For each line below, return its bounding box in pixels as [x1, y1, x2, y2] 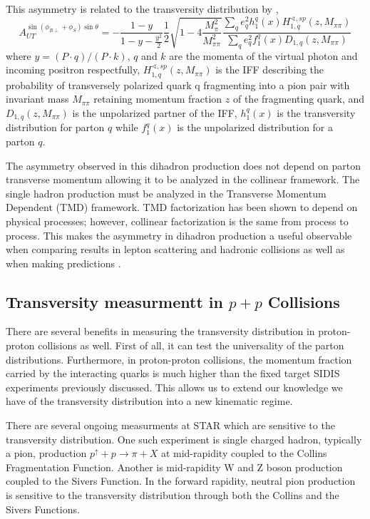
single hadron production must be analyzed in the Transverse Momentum [6, 185, 327, 200]
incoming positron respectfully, [6, 62, 140, 77]
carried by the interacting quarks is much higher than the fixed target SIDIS [6, 366, 340, 381]
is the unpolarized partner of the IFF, [72, 105, 237, 120]
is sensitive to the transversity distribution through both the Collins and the [6, 488, 339, 503]
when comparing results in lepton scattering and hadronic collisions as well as [6, 242, 345, 257]
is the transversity [277, 105, 356, 120]
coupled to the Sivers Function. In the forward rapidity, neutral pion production [6, 473, 356, 488]
